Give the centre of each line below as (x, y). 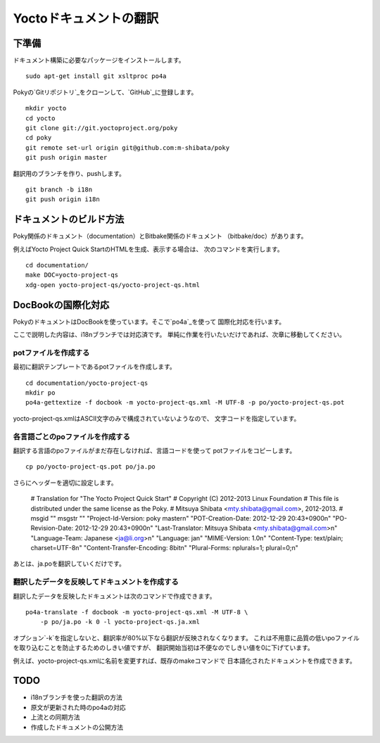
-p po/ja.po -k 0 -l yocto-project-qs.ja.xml (120, 622)
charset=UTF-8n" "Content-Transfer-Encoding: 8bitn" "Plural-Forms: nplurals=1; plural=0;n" (165, 548)
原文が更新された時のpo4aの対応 (78, 707)
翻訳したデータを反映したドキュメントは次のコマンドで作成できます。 (114, 596)
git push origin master (66, 158)
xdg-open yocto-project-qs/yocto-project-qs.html (113, 285)
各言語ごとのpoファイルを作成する (71, 436)
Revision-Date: (52, 528)
